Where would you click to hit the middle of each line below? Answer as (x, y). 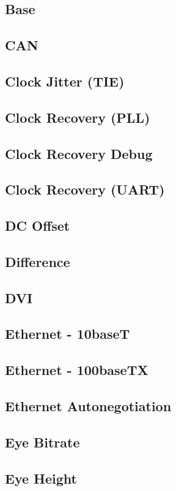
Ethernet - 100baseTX (77, 370)
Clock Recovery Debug (79, 153)
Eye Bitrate (42, 442)
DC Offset (38, 226)
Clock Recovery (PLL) (78, 117)
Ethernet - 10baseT (68, 334)
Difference (38, 261)
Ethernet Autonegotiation (88, 405)
